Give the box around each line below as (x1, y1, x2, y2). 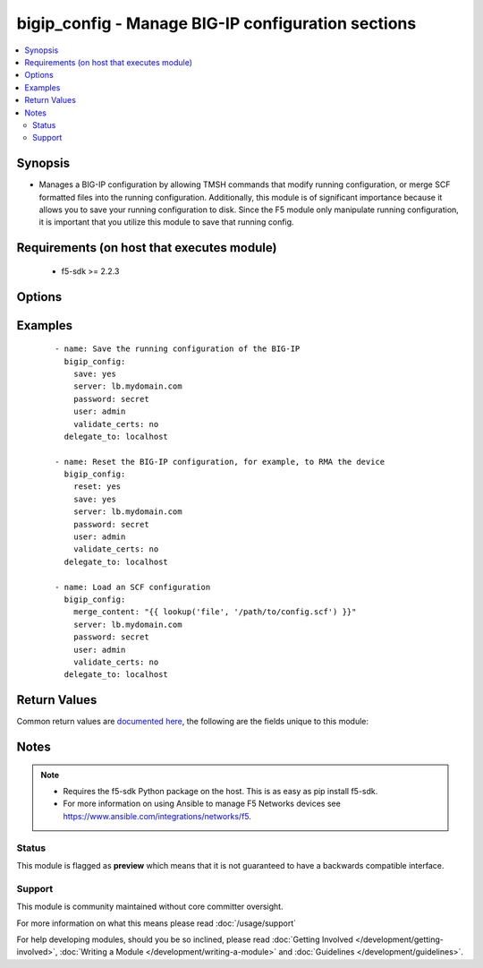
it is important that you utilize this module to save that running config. (38, 217, 294, 227)
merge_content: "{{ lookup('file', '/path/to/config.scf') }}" (72, 607, 357, 617)
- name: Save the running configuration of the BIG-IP (55, 344, 301, 354)
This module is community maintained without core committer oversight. (16, 901, 284, 912)
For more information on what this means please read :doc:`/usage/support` (16, 918, 297, 929)
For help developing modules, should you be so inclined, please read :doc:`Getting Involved (16, 934, 353, 945)
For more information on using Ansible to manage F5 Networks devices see (63, 798, 342, 810)
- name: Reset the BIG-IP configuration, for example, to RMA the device (55, 457, 386, 467)
